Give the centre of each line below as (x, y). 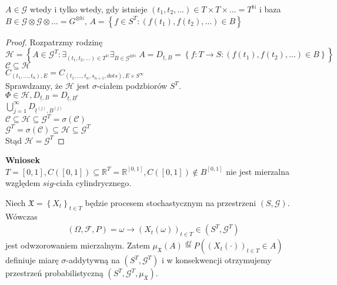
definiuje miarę (32, 260)
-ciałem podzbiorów (132, 86)
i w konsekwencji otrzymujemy (216, 260)
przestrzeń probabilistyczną (54, 273)
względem (23, 183)
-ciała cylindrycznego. (92, 183)
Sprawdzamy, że (34, 86)
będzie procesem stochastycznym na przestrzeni (171, 202)
